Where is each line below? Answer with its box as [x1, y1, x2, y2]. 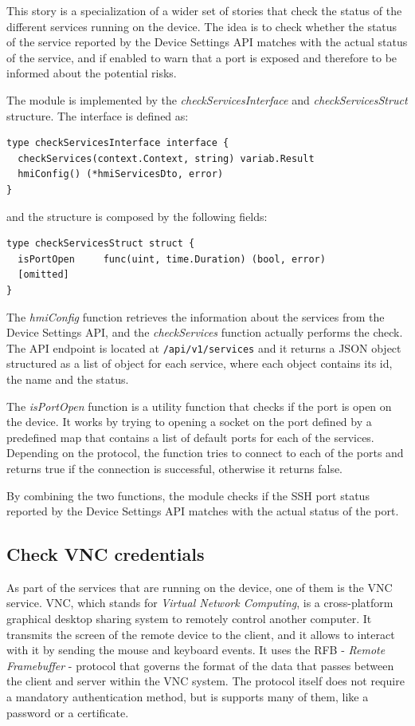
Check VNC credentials [6, 542, 205, 566]
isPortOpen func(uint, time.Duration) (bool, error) [18, 253, 326, 265]
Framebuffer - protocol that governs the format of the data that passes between [6, 657, 394, 673]
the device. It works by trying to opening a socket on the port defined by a [6, 413, 372, 430]
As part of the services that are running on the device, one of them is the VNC [6, 578, 393, 595]
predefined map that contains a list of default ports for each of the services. [6, 428, 374, 445]
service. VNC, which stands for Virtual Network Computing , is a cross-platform [6, 594, 393, 611]
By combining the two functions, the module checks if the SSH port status [6, 487, 370, 503]
